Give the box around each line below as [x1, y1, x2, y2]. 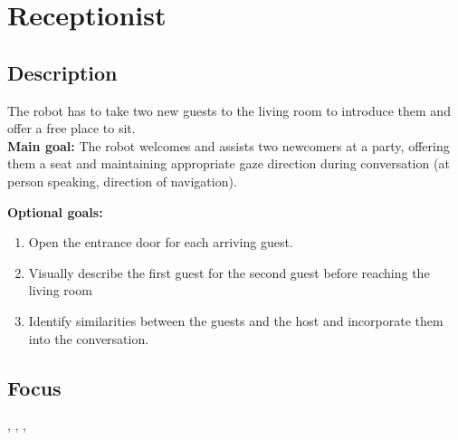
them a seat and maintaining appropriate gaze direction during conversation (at [7, 154, 450, 173]
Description [7, 58, 118, 86]
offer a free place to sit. [7, 119, 136, 138]
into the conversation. [28, 329, 149, 348]
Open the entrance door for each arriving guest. [28, 233, 293, 252]
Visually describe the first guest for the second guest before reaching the [28, 263, 430, 282]
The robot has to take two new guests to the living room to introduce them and [7, 100, 451, 120]
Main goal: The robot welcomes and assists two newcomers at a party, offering [7, 136, 450, 155]
